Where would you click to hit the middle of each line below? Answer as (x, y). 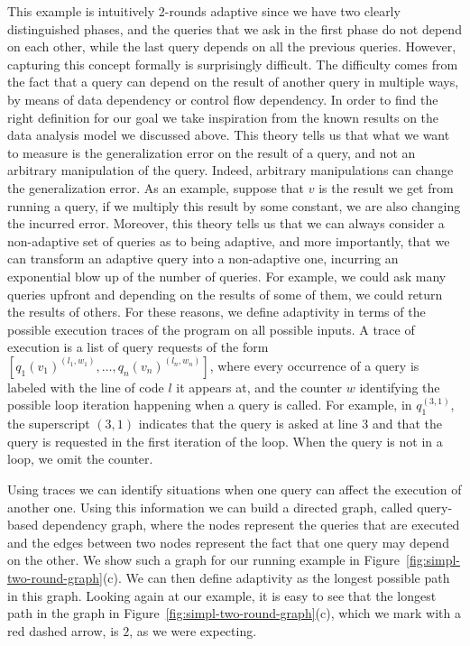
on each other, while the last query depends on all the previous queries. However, (232, 46)
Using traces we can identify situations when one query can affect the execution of (235, 489)
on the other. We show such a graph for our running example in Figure (204, 560)
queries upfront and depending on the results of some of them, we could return (225, 294)
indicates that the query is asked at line (248, 424)
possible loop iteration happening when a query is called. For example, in (210, 405)
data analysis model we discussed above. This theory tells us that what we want (229, 135)
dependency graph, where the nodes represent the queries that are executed (251, 525)
